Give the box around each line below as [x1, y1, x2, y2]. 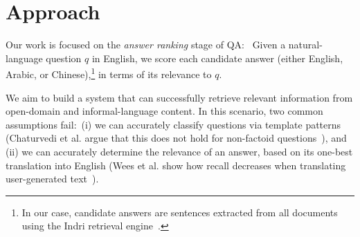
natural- [288, 37, 323, 52]
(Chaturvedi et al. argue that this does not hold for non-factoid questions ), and [6, 131, 347, 145]
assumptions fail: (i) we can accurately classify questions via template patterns [6, 117, 341, 131]
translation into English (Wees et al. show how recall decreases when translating [6, 158, 346, 172]
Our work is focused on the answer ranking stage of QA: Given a [6, 37, 286, 52]
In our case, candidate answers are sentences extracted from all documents [21, 205, 338, 219]
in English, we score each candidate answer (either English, [91, 50, 343, 65]
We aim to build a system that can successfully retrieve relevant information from [6, 90, 353, 104]
